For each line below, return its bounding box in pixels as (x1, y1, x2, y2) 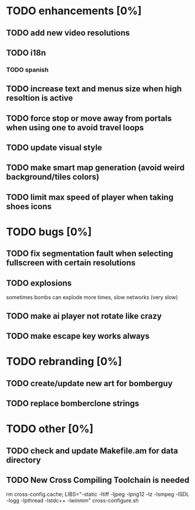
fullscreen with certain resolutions (6, 258, 136, 268)
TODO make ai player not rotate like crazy (6, 311, 162, 321)
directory (6, 455, 41, 465)
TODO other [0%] (6, 422, 93, 436)
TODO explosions (6, 278, 72, 288)
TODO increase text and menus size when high (6, 84, 182, 94)
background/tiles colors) (6, 172, 99, 182)
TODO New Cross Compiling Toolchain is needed (6, 475, 190, 485)
